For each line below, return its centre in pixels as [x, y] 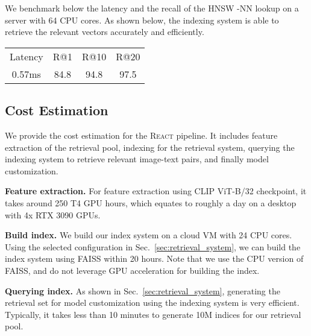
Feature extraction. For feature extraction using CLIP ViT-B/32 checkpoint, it [156, 191]
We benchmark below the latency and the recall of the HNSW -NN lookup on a [152, 8]
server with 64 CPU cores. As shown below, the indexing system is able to [142, 20]
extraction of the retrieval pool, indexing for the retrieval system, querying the [150, 147]
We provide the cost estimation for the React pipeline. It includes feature [141, 135]
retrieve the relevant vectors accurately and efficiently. [105, 32]
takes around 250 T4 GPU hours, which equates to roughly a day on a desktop [151, 202]
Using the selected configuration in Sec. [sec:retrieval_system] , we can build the [153, 246]
